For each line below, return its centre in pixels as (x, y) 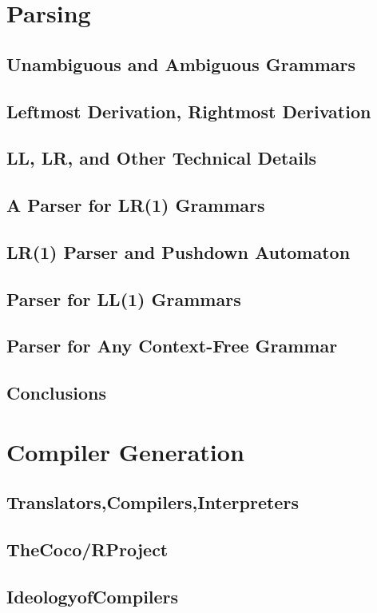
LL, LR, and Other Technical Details (162, 158)
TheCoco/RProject (87, 549)
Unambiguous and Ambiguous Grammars (181, 64)
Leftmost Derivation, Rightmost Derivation (189, 111)
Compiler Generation (125, 451)
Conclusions (57, 393)
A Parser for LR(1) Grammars (136, 205)
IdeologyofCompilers (93, 596)
